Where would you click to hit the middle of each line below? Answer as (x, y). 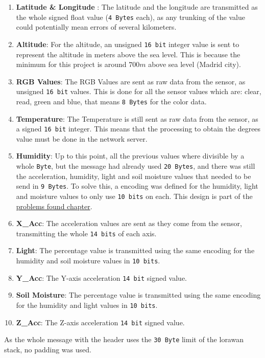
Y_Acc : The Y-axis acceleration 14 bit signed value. (102, 277)
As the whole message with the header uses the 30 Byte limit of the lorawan (124, 339)
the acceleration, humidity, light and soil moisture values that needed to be (134, 176)
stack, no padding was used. (48, 349)
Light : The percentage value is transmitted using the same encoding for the (135, 250)
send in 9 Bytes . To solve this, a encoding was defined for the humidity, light (137, 186)
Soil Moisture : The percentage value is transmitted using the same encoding (138, 295)
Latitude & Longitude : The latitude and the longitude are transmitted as (137, 7)
